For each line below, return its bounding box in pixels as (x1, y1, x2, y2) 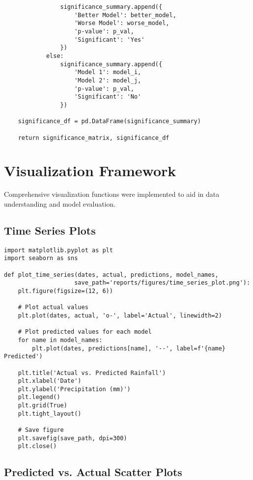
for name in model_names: (18, 336, 103, 344)
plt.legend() (18, 394, 60, 401)
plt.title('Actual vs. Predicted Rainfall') (18, 369, 166, 376)
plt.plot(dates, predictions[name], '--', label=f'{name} (32, 345, 226, 352)
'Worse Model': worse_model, (74, 20, 169, 27)
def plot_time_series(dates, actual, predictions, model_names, (4, 271, 219, 278)
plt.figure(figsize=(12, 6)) (18, 287, 113, 294)
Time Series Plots (4, 222, 96, 238)
